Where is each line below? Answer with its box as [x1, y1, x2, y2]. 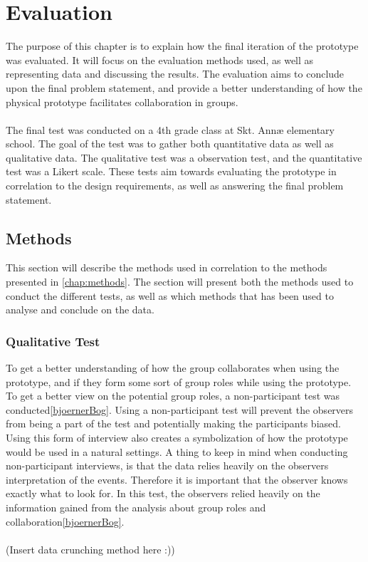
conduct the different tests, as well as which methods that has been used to [6, 288, 334, 303]
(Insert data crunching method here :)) [6, 541, 175, 556]
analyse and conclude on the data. [6, 302, 154, 317]
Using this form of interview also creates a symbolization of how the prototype [6, 430, 348, 445]
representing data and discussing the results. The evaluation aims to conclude [6, 66, 345, 81]
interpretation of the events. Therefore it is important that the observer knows [6, 472, 348, 486]
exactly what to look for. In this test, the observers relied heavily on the [6, 486, 320, 501]
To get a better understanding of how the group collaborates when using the [6, 360, 340, 375]
